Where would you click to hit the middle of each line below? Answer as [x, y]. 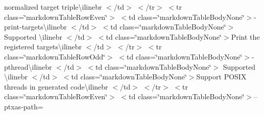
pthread [16, 66]
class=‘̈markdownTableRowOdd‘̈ [55, 56]
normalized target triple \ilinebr [53, 7]
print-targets [24, 27]
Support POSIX [221, 77]
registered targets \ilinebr [43, 47]
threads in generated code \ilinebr [56, 86]
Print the [245, 36]
